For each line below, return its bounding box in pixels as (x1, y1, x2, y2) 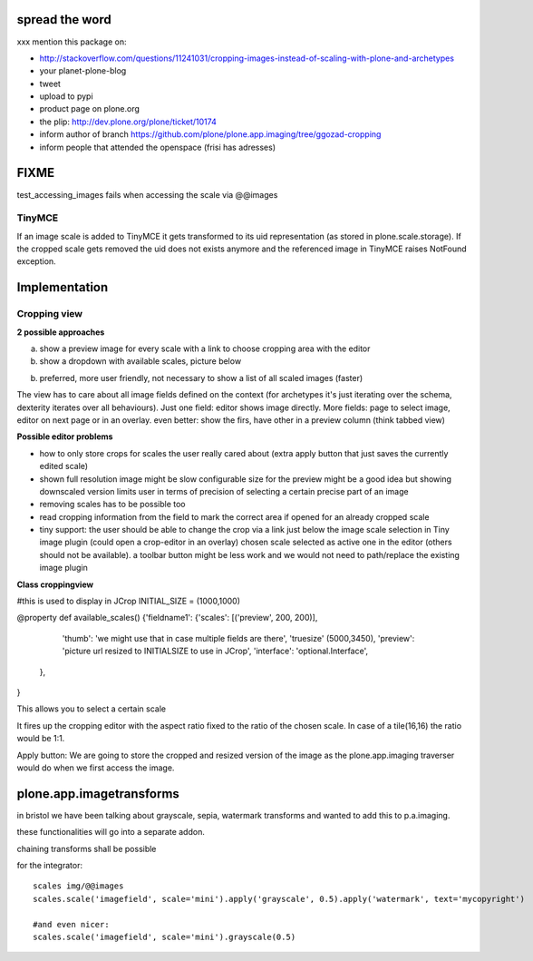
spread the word (16, 12, 112, 27)
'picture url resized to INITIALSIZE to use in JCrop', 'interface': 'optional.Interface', (62, 645, 369, 657)
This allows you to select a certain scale (16, 703, 167, 714)
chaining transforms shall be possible (16, 843, 157, 854)
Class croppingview (16, 579, 94, 590)
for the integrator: (16, 860, 83, 871)
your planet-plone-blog (39, 65, 127, 76)
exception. (16, 256, 56, 267)
